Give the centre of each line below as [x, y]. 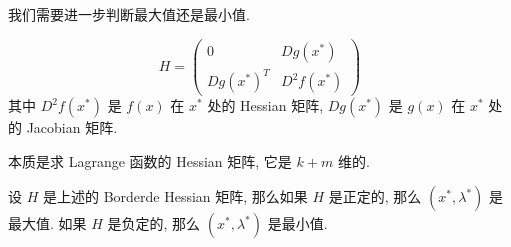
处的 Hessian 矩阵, [265, 105]
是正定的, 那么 [375, 196]
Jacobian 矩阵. [72, 127]
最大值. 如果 [47, 223]
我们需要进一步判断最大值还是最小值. [129, 14]
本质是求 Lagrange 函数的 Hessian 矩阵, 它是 [150, 160]
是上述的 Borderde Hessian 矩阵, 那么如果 [175, 196]
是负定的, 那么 [154, 223]
